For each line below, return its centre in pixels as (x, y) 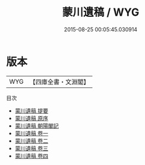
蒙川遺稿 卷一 (31, 133)
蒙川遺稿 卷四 (31, 156)
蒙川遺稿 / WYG (101, 12)
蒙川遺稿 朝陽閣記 (37, 126)
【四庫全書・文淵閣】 (60, 82)
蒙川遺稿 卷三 (31, 148)
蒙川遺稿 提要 (31, 111)
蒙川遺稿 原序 (31, 118)
